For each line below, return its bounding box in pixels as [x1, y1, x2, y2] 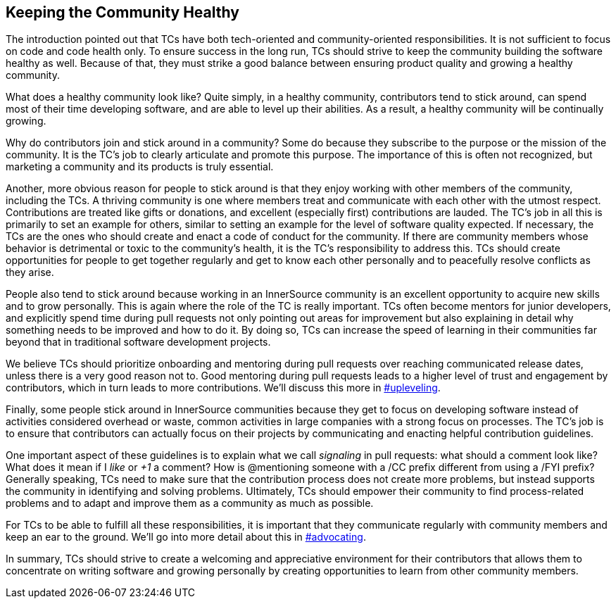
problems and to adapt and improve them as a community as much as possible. [6, 497, 374, 510]
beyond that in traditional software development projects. [6, 336, 271, 348]
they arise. [6, 266, 54, 279]
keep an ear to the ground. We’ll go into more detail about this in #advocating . [6, 531, 366, 543]
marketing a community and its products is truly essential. [6, 161, 274, 173]
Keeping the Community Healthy [6, 4, 239, 21]
